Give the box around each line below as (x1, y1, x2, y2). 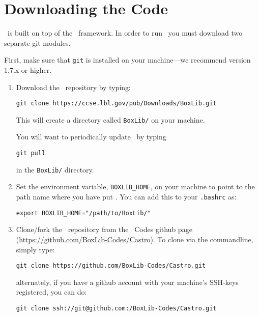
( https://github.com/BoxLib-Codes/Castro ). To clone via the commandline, (16, 234, 253, 244)
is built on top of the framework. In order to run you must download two (7, 27, 243, 38)
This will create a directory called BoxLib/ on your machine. (16, 114, 205, 125)
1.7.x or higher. (4, 64, 52, 75)
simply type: (16, 244, 55, 254)
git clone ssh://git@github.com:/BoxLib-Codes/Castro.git (16, 304, 217, 312)
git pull (16, 150, 46, 157)
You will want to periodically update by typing (16, 131, 166, 142)
